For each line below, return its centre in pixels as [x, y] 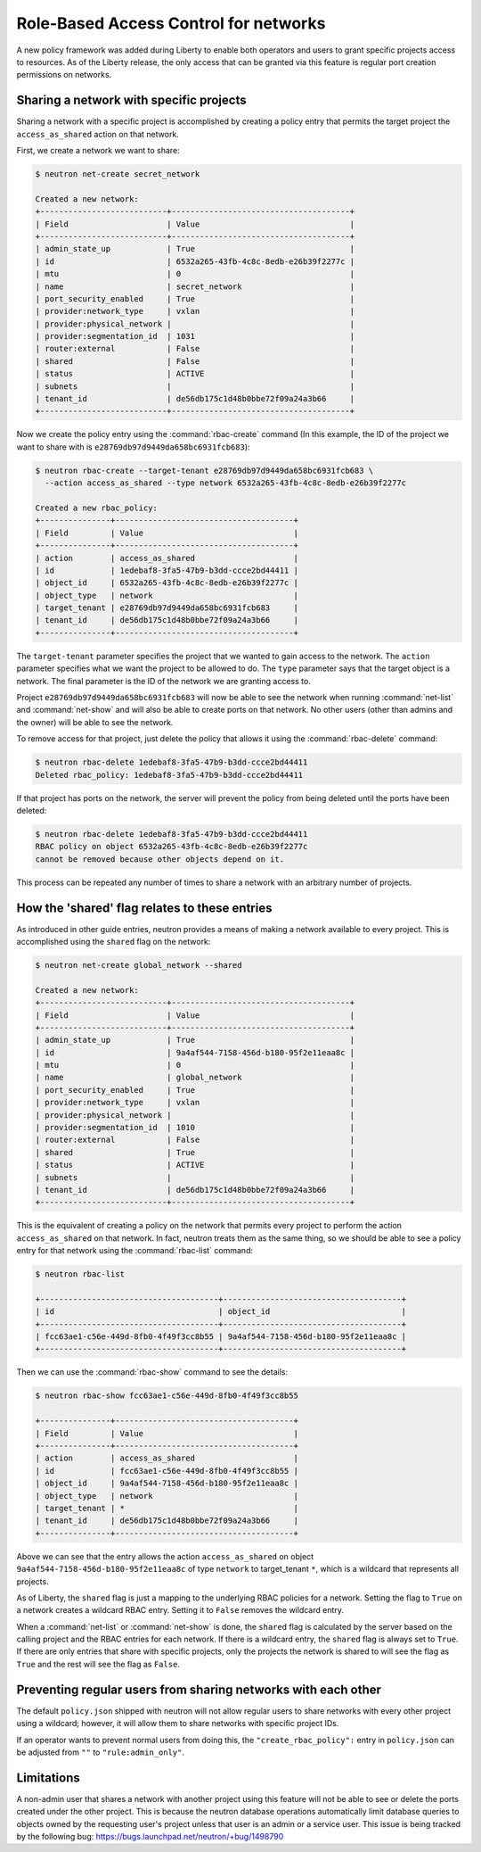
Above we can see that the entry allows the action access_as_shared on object [165, 1556]
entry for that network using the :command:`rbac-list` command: [135, 1251]
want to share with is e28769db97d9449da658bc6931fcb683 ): [133, 447]
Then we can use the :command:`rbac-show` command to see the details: [152, 1372]
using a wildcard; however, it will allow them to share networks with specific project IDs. [178, 1724]
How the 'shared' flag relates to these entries [144, 908]
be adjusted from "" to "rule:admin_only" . [101, 1752]
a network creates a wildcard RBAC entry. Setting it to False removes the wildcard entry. [180, 1610]
